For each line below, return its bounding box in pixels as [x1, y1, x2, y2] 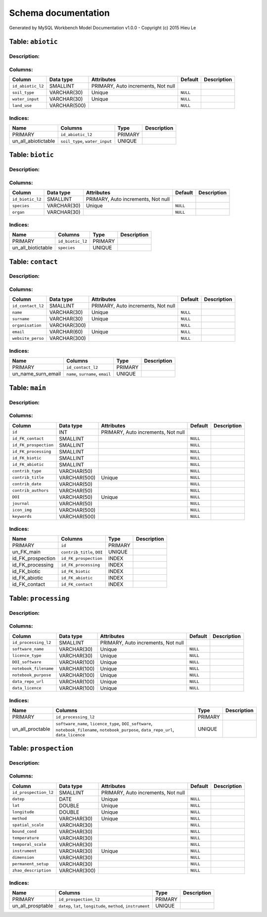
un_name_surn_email [12, 370, 61, 377]
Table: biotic [9, 151, 54, 159]
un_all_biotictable [12, 244, 53, 251]
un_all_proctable [12, 725, 50, 732]
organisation [12, 322, 42, 328]
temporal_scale [12, 842, 46, 847]
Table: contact [9, 257, 58, 266]
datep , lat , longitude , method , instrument [58, 903, 150, 910]
